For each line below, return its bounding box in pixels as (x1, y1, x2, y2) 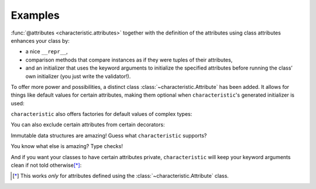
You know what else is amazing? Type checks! (11, 143, 123, 150)
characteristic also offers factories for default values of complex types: (11, 111, 193, 118)
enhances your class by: (11, 37, 70, 44)
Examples (11, 9, 60, 22)
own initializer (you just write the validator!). (25, 73, 131, 80)
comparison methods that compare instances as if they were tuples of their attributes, (25, 56, 233, 63)
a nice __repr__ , (25, 48, 68, 55)
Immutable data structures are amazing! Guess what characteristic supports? (11, 132, 207, 139)
